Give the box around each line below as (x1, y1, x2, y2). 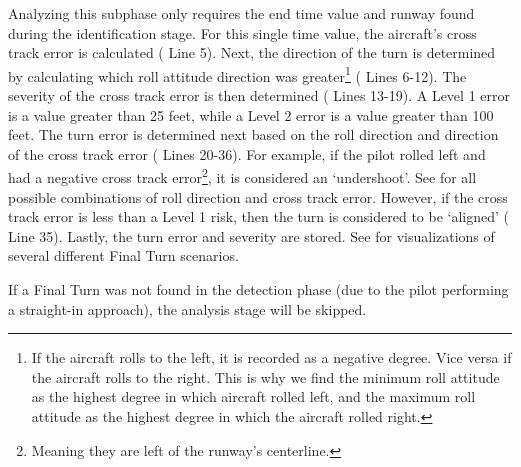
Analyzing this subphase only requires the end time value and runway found (8, 3, 475, 23)
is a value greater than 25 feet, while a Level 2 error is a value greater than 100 (8, 104, 494, 125)
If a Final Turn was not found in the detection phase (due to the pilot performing (8, 279, 509, 300)
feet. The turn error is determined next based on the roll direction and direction (8, 124, 499, 145)
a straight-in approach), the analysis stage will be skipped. (8, 298, 367, 319)
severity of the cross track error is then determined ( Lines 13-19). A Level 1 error (8, 85, 510, 106)
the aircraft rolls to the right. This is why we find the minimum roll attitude (31, 366, 500, 387)
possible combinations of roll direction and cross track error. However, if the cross (8, 186, 508, 207)
